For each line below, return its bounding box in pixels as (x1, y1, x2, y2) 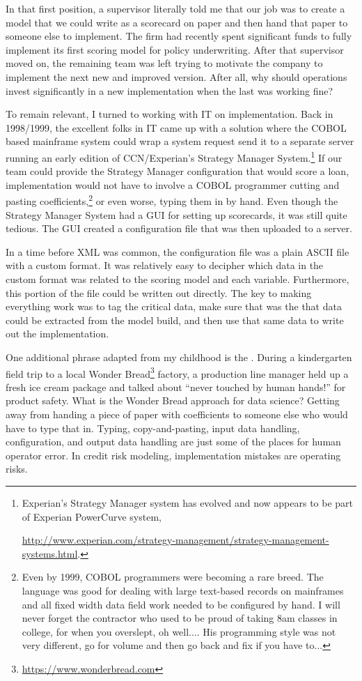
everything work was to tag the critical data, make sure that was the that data (6, 299, 342, 314)
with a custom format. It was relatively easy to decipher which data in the (6, 258, 324, 273)
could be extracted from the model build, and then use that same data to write (6, 312, 344, 327)
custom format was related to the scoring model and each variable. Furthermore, (6, 272, 349, 286)
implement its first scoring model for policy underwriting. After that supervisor (6, 42, 344, 56)
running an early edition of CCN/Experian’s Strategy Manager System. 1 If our (6, 148, 343, 164)
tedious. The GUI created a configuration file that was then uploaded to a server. (6, 221, 352, 236)
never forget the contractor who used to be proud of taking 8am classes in (22, 611, 338, 625)
